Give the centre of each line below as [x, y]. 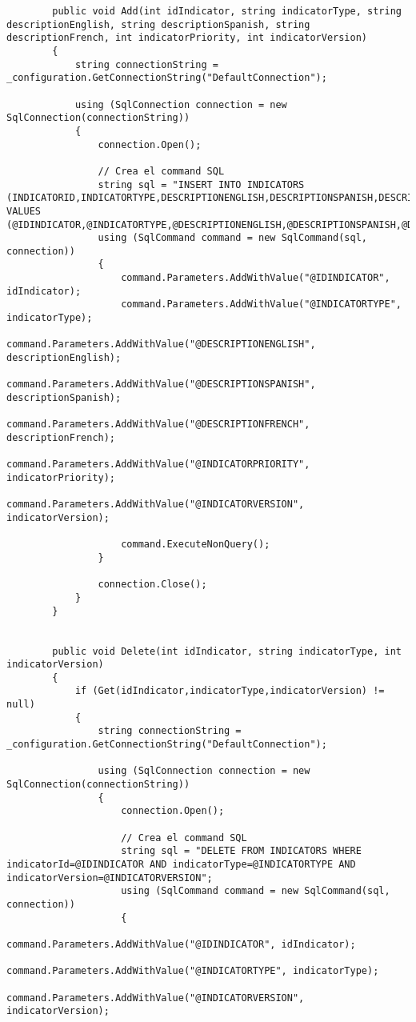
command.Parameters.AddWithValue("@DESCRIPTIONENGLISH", [161, 345]
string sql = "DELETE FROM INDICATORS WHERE [241, 851]
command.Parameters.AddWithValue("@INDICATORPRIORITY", [158, 465]
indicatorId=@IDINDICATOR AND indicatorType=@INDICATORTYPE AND [181, 864]
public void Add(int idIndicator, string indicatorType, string [227, 11]
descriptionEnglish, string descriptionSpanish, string [158, 24]
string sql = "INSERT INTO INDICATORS [201, 184]
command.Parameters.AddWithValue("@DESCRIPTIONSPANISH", [161, 385]
